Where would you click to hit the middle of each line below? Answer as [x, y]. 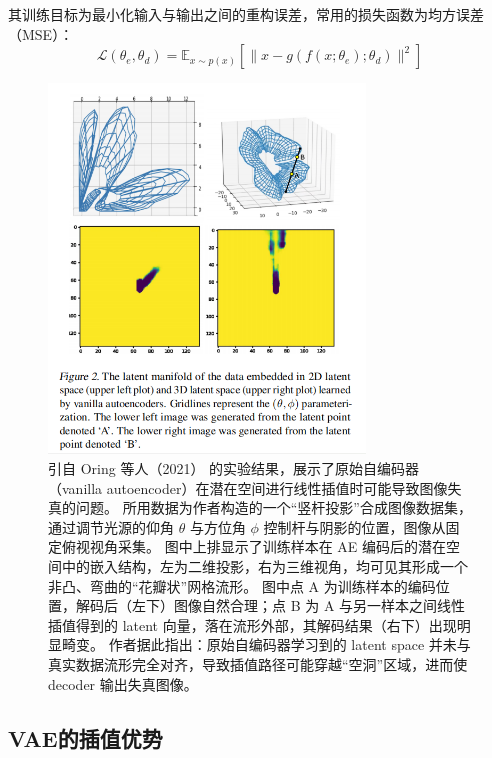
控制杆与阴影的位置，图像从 [354, 526]
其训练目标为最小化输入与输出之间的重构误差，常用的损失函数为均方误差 [246, 14]
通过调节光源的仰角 [111, 526]
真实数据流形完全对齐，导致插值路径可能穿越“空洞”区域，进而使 [258, 663]
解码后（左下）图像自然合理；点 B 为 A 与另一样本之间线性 [270, 605]
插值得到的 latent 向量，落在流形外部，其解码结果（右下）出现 [252, 624]
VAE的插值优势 [85, 737]
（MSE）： [41, 33]
